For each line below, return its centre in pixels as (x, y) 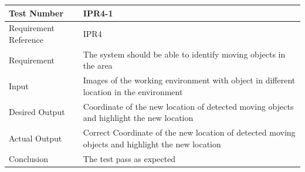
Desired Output (37, 112)
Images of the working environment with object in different (189, 80)
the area (98, 65)
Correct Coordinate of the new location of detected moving (189, 132)
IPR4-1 (98, 13)
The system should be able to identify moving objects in (184, 54)
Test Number (36, 13)
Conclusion (28, 158)
